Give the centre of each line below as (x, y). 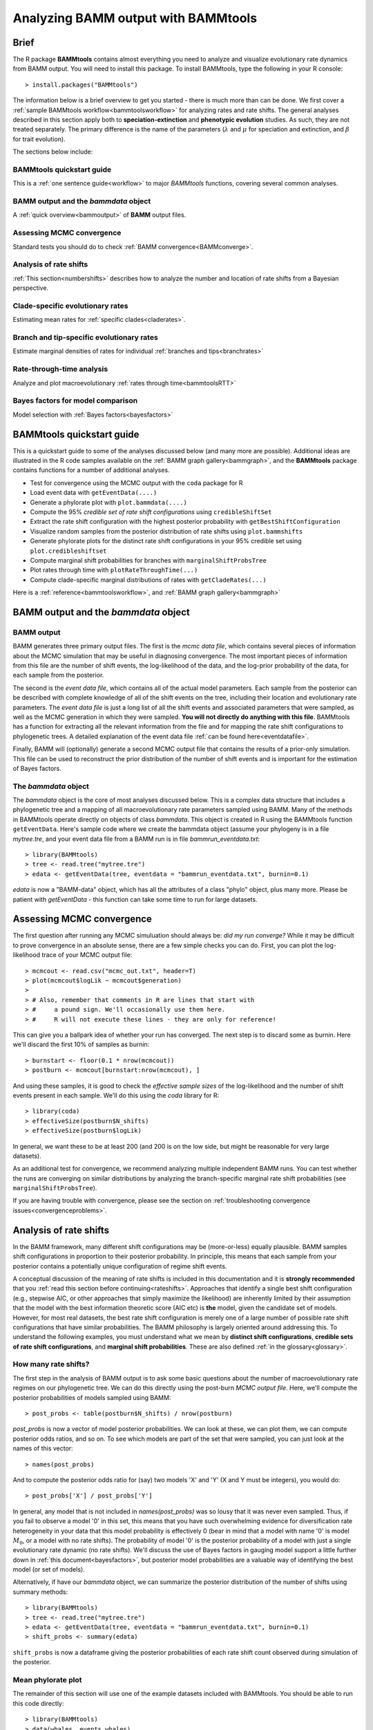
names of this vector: (43, 1448)
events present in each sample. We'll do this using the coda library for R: (116, 1095)
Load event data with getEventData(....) (94, 493)
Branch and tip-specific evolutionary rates (85, 338)
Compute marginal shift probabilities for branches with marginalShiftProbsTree (149, 560)
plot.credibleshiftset (68, 551)
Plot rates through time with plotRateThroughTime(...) (114, 570)
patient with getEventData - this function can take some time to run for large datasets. (135, 899)
